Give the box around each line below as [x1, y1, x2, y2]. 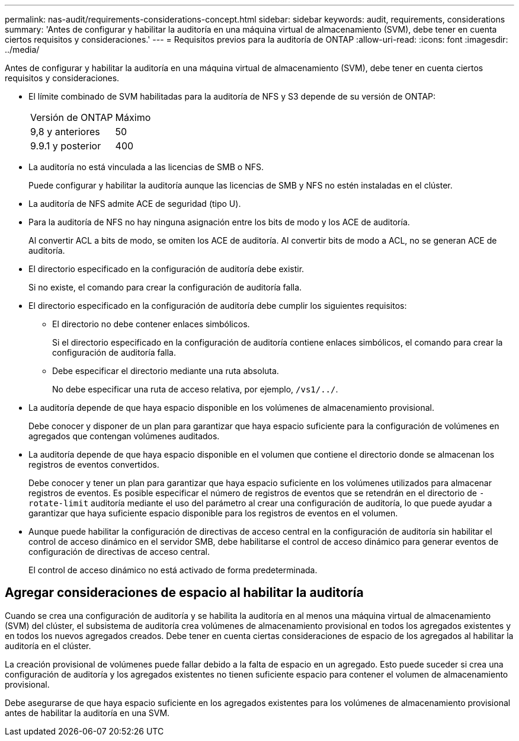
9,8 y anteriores [30, 126, 100, 138]
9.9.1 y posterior [30, 140, 101, 152]
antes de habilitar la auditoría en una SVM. [5, 707, 170, 718]
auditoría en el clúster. [5, 640, 91, 651]
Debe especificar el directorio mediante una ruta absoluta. [52, 366, 279, 376]
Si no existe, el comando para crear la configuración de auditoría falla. [28, 282, 302, 292]
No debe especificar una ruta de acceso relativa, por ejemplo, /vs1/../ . [52, 384, 338, 394]
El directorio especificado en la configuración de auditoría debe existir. [28, 264, 305, 274]
